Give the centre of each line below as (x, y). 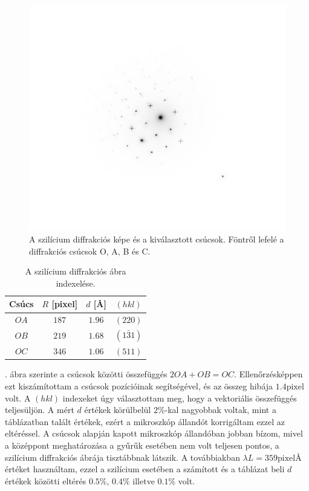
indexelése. (76, 283)
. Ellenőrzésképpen (268, 374)
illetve (144, 480)
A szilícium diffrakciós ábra (76, 271)
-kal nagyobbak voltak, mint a (220, 410)
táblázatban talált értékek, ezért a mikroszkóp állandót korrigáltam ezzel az (145, 421)
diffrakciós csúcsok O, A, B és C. (90, 251)
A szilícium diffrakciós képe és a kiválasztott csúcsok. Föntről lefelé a (157, 239)
